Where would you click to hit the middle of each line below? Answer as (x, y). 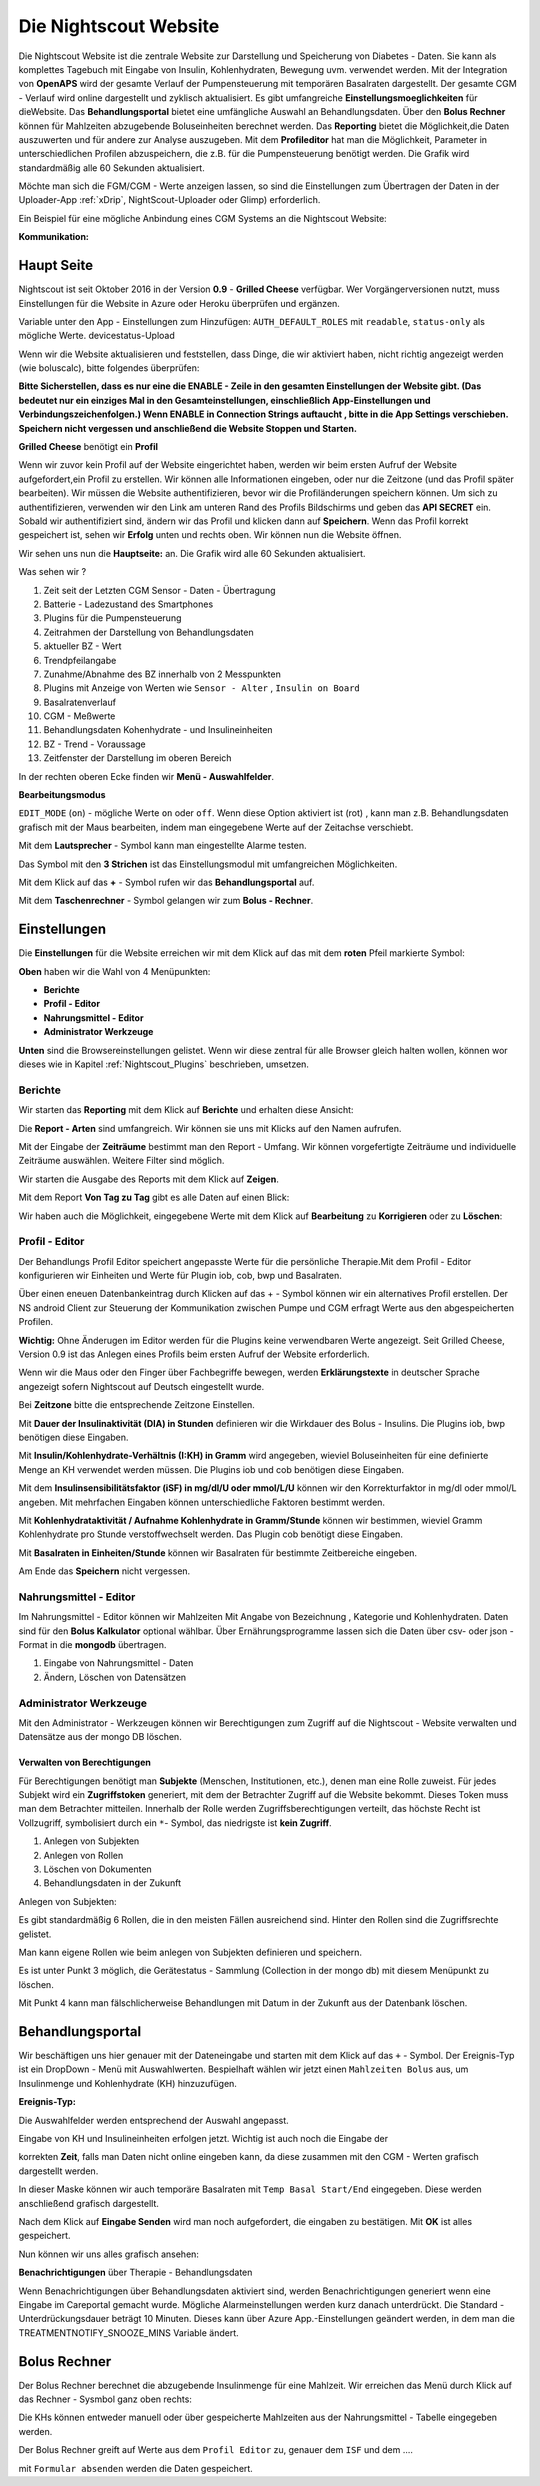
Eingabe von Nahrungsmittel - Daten (118, 1663)
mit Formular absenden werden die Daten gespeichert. (136, 2468)
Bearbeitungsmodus (62, 795)
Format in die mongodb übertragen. (92, 1644)
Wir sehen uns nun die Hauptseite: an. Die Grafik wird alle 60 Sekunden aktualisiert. (192, 553)
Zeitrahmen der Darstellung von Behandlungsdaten (148, 632)
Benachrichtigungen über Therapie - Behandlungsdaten (135, 2272)
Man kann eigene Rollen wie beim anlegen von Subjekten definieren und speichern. (190, 1952)
